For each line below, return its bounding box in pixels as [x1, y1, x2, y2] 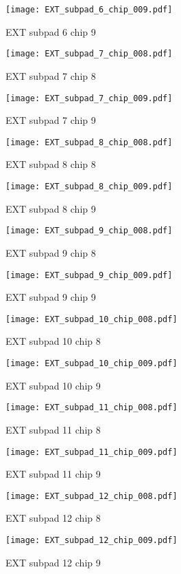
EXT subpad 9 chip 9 [5, 290, 96, 304]
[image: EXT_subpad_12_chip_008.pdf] [5, 491, 178, 501]
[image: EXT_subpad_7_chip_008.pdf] [5, 49, 173, 59]
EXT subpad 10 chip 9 [5, 378, 101, 392]
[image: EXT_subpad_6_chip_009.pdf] [5, 5, 173, 14]
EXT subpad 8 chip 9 [5, 201, 96, 215]
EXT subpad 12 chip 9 [5, 555, 101, 569]
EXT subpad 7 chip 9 [5, 113, 96, 127]
